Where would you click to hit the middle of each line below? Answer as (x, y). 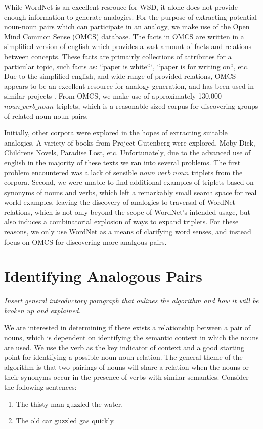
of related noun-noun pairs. (46, 115)
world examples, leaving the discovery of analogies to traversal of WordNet (120, 202)
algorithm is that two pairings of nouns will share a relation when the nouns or (126, 367)
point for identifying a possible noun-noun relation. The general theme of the (123, 357)
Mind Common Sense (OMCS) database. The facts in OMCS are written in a (124, 36)
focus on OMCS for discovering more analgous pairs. (85, 241)
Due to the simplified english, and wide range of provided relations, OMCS (120, 76)
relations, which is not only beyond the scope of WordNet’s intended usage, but (127, 211)
